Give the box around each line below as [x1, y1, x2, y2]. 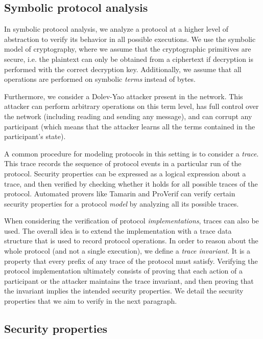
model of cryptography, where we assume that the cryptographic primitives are [4, 43, 251, 54]
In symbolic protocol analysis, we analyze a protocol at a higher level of [4, 24, 228, 34]
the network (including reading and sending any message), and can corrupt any [4, 110, 252, 121]
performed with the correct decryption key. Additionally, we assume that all [4, 63, 242, 74]
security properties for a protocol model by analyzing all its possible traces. [4, 198, 239, 209]
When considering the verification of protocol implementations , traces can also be [4, 215, 259, 226]
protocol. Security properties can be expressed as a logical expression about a [4, 168, 246, 178]
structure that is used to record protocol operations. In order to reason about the [4, 235, 258, 246]
